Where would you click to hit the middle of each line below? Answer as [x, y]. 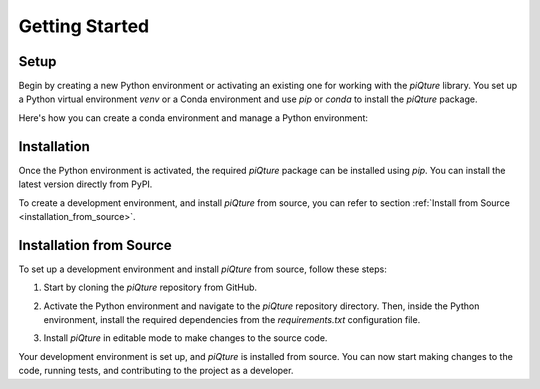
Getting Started [84, 26]
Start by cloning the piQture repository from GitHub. [150, 287]
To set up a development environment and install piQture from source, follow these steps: [202, 269]
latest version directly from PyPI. [85, 184]
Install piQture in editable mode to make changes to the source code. [185, 338]
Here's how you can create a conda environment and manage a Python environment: [193, 117]
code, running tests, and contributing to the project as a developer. [156, 371]
